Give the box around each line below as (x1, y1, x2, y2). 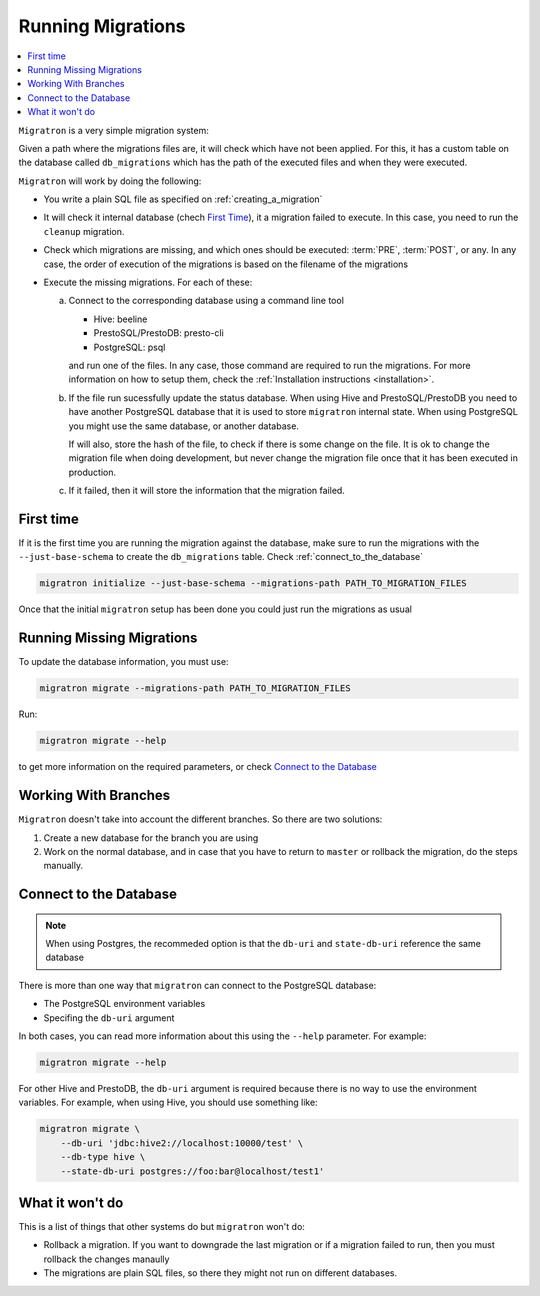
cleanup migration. (43, 225, 125, 237)
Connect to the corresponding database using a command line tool (68, 295, 345, 307)
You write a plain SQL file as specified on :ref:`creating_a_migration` (43, 193, 323, 205)
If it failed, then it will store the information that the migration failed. (68, 485, 345, 497)
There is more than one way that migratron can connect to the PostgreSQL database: (18, 979, 377, 991)
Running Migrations (18, 15, 186, 37)
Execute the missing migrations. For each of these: (43, 276, 253, 289)
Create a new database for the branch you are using (43, 831, 259, 844)
